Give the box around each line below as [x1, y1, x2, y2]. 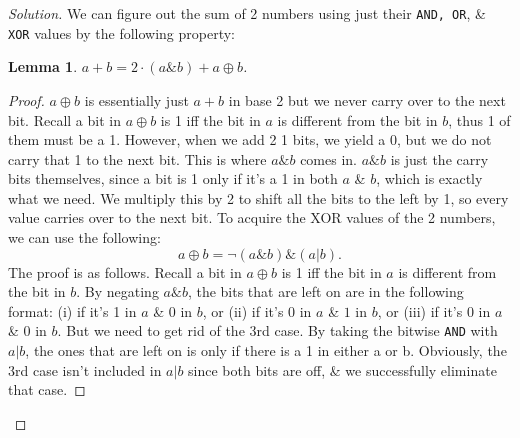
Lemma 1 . [8, 56, 78, 77]
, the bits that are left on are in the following [187, 281, 464, 302]
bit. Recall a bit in [8, 109, 121, 130]
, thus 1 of [448, 109, 511, 130]
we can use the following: [8, 227, 161, 248]
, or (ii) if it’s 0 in [202, 300, 312, 321]
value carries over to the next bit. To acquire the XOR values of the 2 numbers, [8, 207, 496, 228]
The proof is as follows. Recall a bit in [8, 261, 242, 282]
